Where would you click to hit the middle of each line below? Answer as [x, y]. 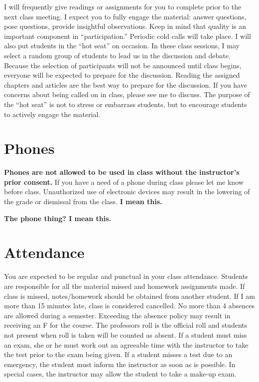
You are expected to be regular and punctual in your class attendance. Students [126, 276]
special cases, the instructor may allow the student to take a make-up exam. [120, 374]
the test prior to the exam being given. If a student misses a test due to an [118, 354]
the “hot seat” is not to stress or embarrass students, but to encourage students [126, 104]
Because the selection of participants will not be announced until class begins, [123, 65]
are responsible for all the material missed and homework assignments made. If [125, 286]
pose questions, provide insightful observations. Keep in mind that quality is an [125, 26]
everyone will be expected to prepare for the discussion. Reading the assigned [122, 75]
